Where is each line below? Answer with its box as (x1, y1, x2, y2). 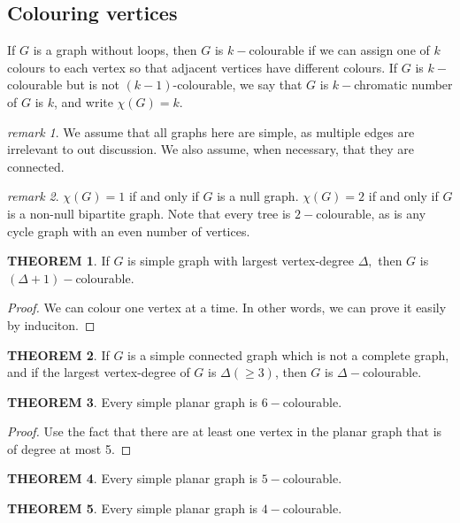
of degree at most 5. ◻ (7, 439, 132, 458)
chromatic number (354, 75, 453, 94)
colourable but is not (7, 75, 119, 94)
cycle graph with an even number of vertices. (7, 221, 250, 240)
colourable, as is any (316, 204, 426, 222)
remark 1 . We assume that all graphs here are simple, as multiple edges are (7, 122, 415, 141)
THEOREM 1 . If (7, 251, 110, 270)
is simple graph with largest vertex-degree (127, 251, 354, 270)
